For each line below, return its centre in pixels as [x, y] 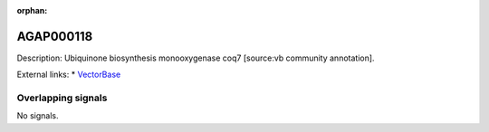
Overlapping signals [62, 98]
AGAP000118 [55, 36]
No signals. [38, 116]
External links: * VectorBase [69, 75]
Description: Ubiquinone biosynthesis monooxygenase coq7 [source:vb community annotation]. [196, 58]
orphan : [32, 10]
